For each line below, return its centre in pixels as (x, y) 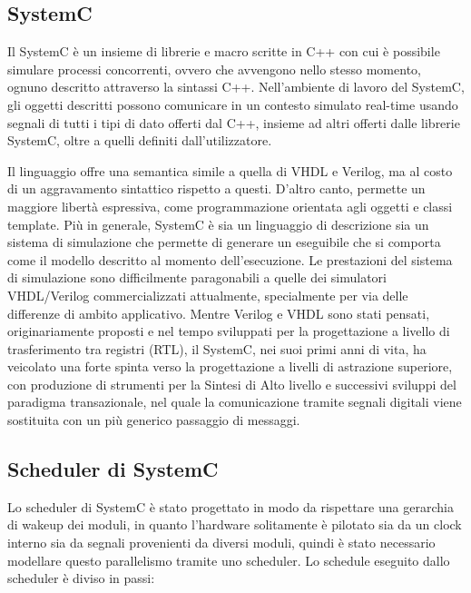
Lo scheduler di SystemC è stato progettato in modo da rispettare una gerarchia (231, 506)
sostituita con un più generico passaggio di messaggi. (154, 420)
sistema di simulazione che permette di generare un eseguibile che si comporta (224, 242)
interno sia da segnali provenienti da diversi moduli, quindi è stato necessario (221, 543)
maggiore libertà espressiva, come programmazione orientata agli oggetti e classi (230, 206)
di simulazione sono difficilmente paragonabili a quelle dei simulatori (197, 277)
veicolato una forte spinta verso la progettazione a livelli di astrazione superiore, (230, 366)
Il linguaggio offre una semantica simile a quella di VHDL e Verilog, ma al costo (230, 170)
